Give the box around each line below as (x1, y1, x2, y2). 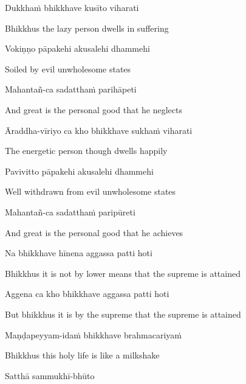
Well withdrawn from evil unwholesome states (5, 185, 176, 198)
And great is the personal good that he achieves (5, 226, 183, 239)
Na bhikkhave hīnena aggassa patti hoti (5, 246, 152, 259)
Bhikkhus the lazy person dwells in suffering (5, 21, 169, 34)
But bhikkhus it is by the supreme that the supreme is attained (5, 307, 241, 320)
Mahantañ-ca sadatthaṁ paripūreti (5, 205, 135, 218)
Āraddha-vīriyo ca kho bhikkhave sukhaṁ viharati (5, 124, 193, 136)
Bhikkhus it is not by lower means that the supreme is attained (5, 267, 241, 279)
